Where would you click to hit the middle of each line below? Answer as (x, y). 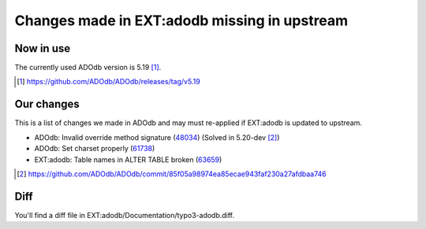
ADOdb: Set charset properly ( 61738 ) (95, 149)
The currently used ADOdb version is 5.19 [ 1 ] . (88, 68)
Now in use (43, 48)
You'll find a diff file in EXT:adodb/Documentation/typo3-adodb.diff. (125, 215)
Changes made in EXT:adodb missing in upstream (181, 20)
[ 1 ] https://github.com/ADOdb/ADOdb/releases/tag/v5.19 (108, 82)
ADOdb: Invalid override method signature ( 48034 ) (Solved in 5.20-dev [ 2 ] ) (157, 137)
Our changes (47, 104)
